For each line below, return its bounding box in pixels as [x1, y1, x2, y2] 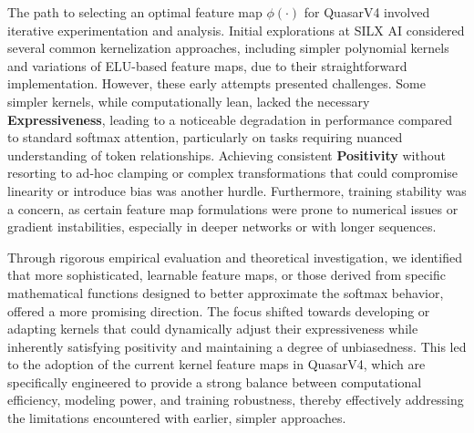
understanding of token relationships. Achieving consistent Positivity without [7, 145, 446, 164]
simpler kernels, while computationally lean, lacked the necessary [7, 91, 370, 110]
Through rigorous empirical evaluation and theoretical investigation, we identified [7, 247, 462, 266]
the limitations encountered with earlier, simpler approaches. [7, 408, 346, 428]
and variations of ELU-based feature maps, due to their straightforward [7, 56, 407, 75]
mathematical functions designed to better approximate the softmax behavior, [7, 283, 444, 302]
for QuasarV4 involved [304, 3, 430, 21]
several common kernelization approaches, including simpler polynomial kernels [7, 38, 449, 57]
